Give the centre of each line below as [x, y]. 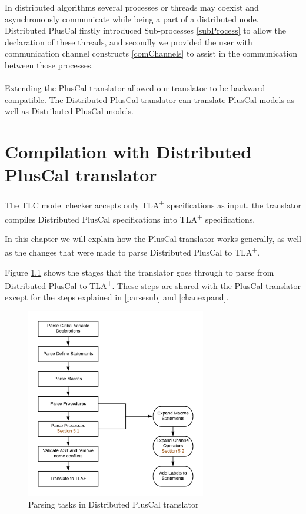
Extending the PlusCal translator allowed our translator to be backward [135, 88]
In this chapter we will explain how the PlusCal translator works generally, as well [153, 238]
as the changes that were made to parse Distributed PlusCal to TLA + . [132, 251]
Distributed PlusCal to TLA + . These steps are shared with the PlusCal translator [153, 285]
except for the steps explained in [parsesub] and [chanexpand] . [117, 297]
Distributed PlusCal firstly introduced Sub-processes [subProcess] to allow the [145, 30]
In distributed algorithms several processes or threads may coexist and [132, 7]
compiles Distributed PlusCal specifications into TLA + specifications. [130, 218]
